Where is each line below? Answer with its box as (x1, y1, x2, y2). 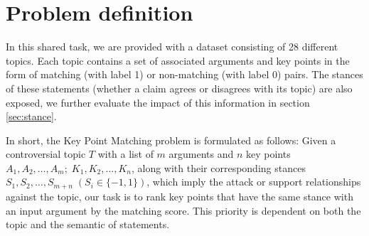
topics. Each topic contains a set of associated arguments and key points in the (6, 53, 350, 68)
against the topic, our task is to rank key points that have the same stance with (6, 188, 353, 203)
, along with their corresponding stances (131, 160, 306, 175)
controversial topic (6, 146, 86, 161)
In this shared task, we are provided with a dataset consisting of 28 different (6, 39, 338, 54)
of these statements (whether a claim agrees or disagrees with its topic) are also (6, 80, 353, 95)
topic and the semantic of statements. (6, 217, 170, 232)
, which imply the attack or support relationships (146, 174, 361, 189)
